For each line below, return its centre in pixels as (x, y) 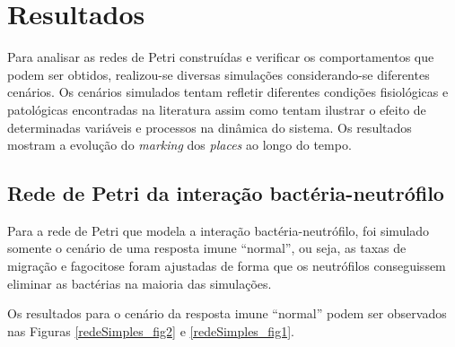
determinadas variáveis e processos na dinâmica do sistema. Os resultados (210, 127)
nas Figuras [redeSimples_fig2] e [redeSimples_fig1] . (151, 330)
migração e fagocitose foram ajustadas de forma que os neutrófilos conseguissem (227, 266)
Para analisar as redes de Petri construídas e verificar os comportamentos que (221, 57)
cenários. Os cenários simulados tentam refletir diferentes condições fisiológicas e (228, 92)
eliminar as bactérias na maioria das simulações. (140, 283)
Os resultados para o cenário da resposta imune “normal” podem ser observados (227, 313)
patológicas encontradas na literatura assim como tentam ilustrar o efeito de (217, 109)
